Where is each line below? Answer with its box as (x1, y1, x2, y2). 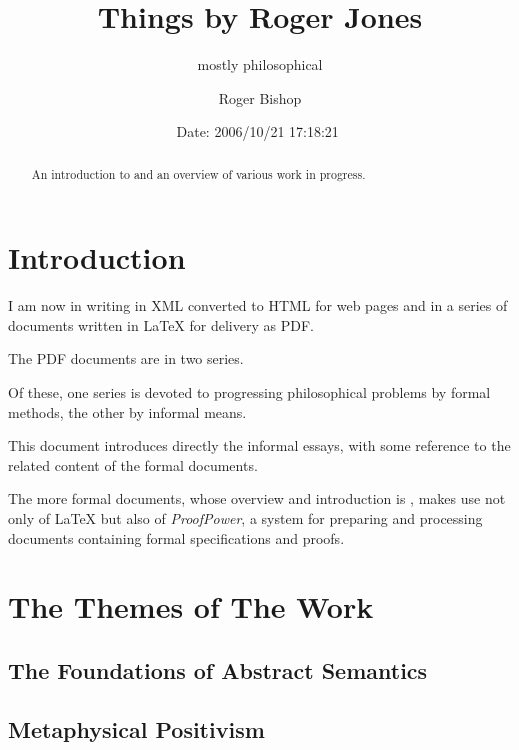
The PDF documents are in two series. (8, 348, 244, 369)
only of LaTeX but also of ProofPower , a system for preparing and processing (8, 508, 483, 529)
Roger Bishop (218, 87, 302, 108)
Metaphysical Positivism (8, 713, 265, 744)
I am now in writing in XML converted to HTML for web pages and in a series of (8, 295, 508, 316)
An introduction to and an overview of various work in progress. (31, 165, 366, 182)
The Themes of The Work (8, 586, 374, 627)
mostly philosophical (197, 54, 323, 75)
